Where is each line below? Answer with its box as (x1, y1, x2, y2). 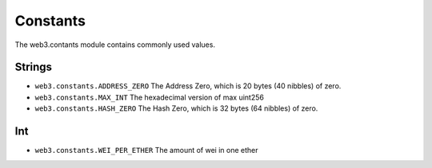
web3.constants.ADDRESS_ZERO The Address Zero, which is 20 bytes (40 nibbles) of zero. (34, 81, 342, 91)
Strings (14, 61, 52, 74)
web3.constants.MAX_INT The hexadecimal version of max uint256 (34, 92, 264, 102)
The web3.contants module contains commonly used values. (14, 40, 216, 49)
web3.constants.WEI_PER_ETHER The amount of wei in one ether (34, 146, 258, 155)
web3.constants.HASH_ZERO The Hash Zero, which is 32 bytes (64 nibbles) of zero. (34, 104, 318, 113)
